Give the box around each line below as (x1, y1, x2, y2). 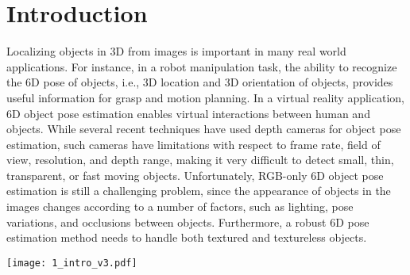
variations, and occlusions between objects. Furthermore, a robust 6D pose (6, 213, 369, 230)
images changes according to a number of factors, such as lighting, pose (6, 198, 354, 215)
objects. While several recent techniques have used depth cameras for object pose (6, 120, 401, 137)
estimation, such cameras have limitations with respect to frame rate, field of (6, 136, 381, 152)
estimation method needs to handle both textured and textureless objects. (6, 229, 367, 246)
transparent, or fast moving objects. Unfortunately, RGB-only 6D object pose (6, 166, 384, 183)
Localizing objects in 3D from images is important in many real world (6, 43, 346, 59)
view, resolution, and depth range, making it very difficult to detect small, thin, (6, 151, 394, 168)
